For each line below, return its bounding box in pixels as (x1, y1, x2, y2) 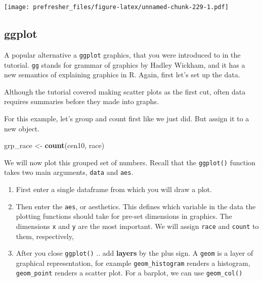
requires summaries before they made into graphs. (4, 96, 159, 107)
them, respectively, (16, 230, 74, 241)
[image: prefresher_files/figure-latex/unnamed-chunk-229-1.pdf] (4, 4, 229, 11)
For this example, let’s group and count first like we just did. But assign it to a (4, 113, 249, 123)
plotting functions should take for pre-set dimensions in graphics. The (16, 211, 232, 221)
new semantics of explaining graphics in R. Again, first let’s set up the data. (4, 69, 240, 80)
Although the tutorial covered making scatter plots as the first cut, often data (4, 86, 246, 97)
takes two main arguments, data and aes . (4, 167, 134, 177)
